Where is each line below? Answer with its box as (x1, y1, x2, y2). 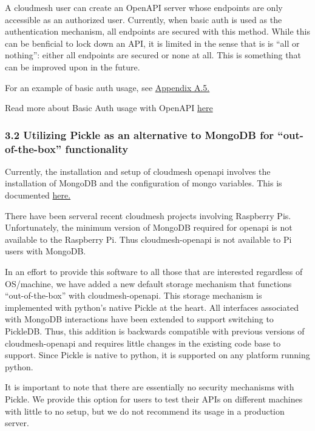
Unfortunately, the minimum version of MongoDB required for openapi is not (5, 221, 293, 234)
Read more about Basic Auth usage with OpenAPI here (5, 101, 213, 114)
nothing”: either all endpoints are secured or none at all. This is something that (5, 49, 301, 61)
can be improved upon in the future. (5, 60, 140, 73)
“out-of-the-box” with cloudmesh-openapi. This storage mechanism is (5, 289, 262, 302)
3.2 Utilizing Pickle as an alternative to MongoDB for (5, 127, 274, 142)
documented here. (5, 189, 71, 202)
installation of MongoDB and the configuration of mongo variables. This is (5, 177, 282, 189)
